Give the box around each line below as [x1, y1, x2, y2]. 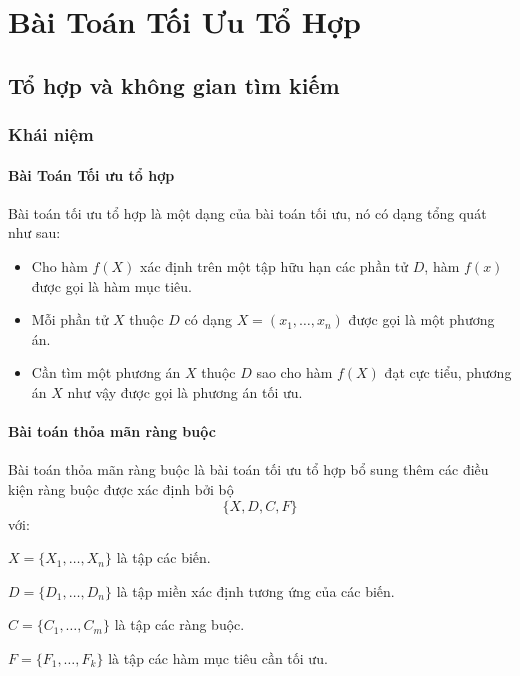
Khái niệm [8, 122, 94, 147]
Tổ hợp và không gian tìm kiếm [8, 69, 340, 100]
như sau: [8, 222, 61, 243]
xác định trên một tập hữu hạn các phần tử [140, 255, 409, 276]
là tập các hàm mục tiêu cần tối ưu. [108, 647, 328, 668]
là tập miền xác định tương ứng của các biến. [116, 580, 395, 601]
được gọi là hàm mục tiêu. [31, 275, 193, 296]
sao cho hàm [256, 362, 333, 383]
